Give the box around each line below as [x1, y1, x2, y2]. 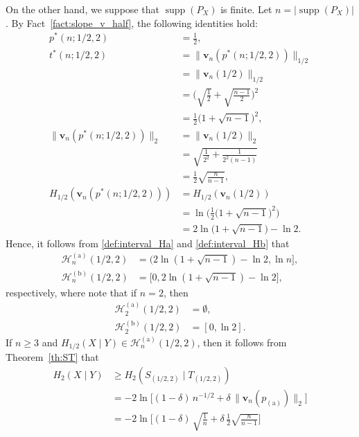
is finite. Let [220, 2, 272, 16]
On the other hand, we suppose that [6, 2, 159, 16]
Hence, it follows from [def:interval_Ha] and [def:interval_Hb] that [6, 235, 290, 250]
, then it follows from [197, 335, 287, 349]
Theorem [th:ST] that [6, 350, 99, 364]
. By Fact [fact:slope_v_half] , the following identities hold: [6, 15, 258, 30]
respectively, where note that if [6, 285, 137, 299]
